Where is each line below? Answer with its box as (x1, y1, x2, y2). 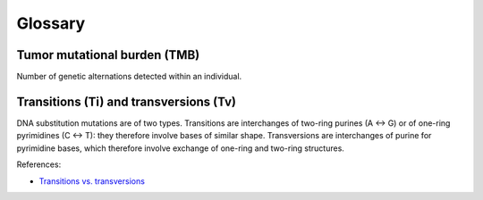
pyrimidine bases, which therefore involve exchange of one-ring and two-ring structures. (16, 143, 344, 154)
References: (16, 159, 62, 170)
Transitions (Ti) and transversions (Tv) (16, 94, 237, 109)
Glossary (16, 13, 86, 33)
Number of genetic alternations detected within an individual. (16, 71, 242, 82)
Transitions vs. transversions (38, 175, 145, 187)
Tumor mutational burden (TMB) (16, 47, 200, 62)
